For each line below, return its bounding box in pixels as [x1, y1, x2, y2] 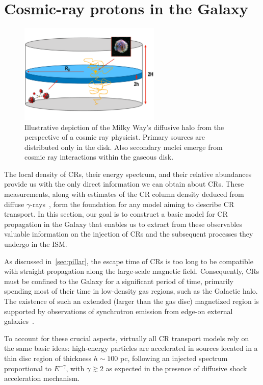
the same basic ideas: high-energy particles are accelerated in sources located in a [4, 343, 258, 353]
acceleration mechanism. [4, 373, 80, 383]
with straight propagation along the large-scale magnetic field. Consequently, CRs [4, 266, 259, 276]
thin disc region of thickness [4, 352, 91, 363]
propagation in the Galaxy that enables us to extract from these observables [4, 218, 242, 229]
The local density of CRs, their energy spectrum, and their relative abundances [4, 168, 252, 179]
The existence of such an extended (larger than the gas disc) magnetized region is [4, 296, 259, 306]
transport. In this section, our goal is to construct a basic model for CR [4, 209, 228, 219]
